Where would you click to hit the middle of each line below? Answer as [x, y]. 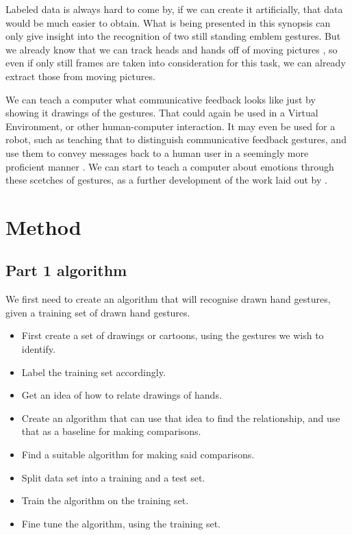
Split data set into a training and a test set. [113, 477]
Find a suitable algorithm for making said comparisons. [138, 455]
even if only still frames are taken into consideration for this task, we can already [176, 63]
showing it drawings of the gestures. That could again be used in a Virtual [162, 113]
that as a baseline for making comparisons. [111, 431]
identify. [38, 349]
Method [43, 226]
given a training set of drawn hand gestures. [98, 312]
